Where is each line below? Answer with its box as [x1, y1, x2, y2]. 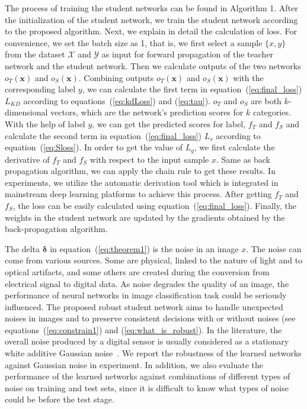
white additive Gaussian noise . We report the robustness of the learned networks [5, 347, 302, 359]
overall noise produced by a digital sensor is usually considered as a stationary [5, 335, 289, 347]
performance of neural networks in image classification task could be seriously [5, 289, 287, 301]
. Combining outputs [78, 71, 154, 83]
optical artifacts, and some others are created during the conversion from [5, 265, 270, 278]
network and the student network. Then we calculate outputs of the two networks [5, 59, 301, 72]
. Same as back [216, 153, 270, 165]
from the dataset [5, 48, 65, 60]
